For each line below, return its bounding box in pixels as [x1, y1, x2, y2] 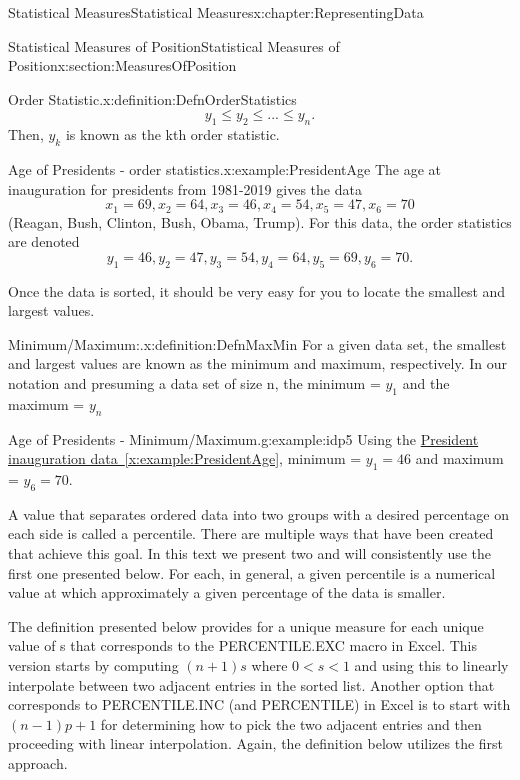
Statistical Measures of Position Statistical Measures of [8, 35, 340, 56]
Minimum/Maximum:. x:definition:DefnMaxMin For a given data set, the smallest [8, 333, 507, 354]
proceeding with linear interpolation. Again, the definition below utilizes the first [8, 733, 504, 754]
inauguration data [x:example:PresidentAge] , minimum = [8, 448, 362, 469]
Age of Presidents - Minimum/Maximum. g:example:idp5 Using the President [8, 428, 479, 449]
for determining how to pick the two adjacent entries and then [100, 713, 482, 734]
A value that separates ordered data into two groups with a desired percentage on [8, 503, 510, 524]
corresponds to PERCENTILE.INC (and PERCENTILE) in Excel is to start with [8, 694, 511, 715]
